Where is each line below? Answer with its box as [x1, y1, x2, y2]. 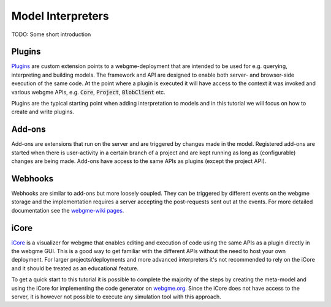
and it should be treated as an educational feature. [11, 264, 139, 272]
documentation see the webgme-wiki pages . [11, 207, 124, 214]
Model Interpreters [11, 9, 110, 23]
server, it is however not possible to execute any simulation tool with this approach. [11, 293, 221, 300]
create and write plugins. [11, 108, 75, 116]
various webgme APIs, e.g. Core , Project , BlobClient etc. [11, 88, 165, 96]
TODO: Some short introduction [11, 31, 91, 38]
